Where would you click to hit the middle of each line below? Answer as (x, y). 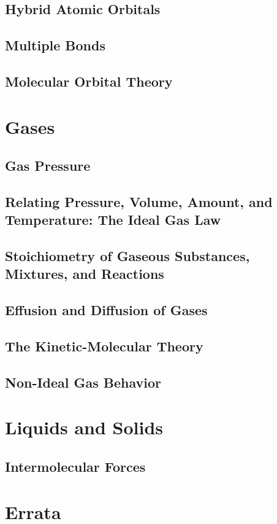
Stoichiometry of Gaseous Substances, (127, 256)
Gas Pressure (48, 166)
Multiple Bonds (55, 45)
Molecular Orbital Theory (89, 81)
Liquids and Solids (84, 427)
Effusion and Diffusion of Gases (106, 310)
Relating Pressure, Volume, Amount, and (139, 201)
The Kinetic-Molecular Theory (104, 346)
